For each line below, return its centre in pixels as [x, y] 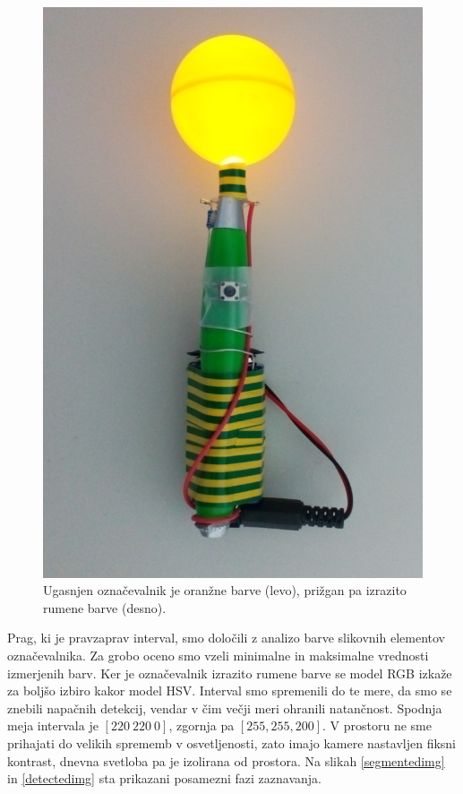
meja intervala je [53, 725]
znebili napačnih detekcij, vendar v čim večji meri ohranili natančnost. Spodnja [225, 708]
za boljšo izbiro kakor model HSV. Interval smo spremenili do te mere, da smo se [230, 690]
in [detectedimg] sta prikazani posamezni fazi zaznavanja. [164, 778]
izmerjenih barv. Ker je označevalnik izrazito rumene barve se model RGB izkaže [230, 673]
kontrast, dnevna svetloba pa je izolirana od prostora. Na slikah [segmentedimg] [226, 760]
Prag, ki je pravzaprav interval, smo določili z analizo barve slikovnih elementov [226, 638]
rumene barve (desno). [105, 607]
